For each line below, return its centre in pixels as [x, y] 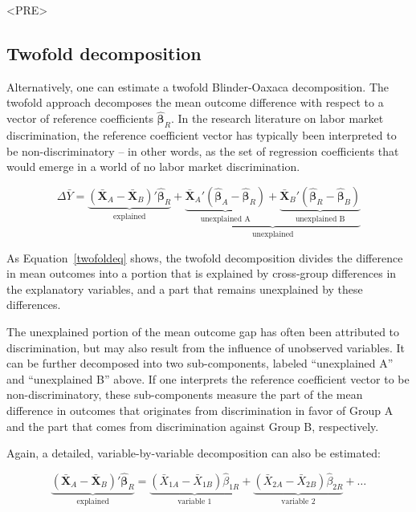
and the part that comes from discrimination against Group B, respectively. [193, 426]
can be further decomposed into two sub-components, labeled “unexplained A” [200, 363]
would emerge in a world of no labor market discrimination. [153, 167]
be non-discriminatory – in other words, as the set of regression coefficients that [203, 150]
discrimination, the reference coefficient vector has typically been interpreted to [202, 135]
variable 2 [298, 501]
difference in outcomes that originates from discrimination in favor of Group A [200, 410]
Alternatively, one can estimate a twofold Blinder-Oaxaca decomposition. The [198, 86]
